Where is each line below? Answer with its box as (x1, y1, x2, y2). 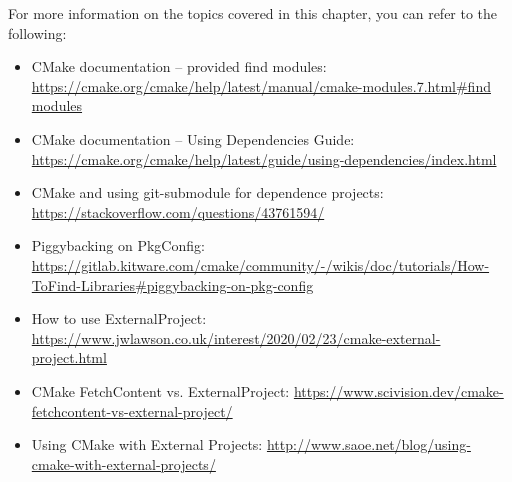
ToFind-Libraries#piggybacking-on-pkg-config (31, 274, 314, 295)
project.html (31, 347, 107, 368)
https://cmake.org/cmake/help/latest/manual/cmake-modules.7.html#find (31, 75, 491, 96)
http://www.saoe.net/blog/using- (266, 434, 471, 455)
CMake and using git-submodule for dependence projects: (31, 182, 384, 203)
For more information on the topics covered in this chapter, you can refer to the (8, 3, 498, 23)
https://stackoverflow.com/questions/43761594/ (31, 201, 325, 222)
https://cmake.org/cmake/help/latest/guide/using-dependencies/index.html (31, 148, 497, 169)
